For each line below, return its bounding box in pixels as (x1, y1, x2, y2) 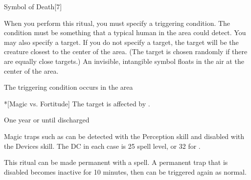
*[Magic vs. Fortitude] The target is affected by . (4, 98, 150, 108)
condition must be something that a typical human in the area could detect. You (4, 27, 246, 38)
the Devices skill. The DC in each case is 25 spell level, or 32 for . (4, 140, 201, 151)
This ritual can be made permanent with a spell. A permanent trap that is (4, 157, 228, 167)
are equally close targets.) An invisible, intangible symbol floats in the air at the (4, 56, 244, 66)
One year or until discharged (4, 115, 90, 125)
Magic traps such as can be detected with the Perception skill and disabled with (4, 131, 245, 141)
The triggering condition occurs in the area (4, 82, 133, 92)
